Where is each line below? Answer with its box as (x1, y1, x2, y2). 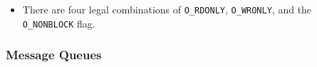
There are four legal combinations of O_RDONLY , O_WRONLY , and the (22, 2, 312, 16)
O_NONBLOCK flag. (22, 16, 95, 30)
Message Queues (6, 46, 102, 63)
